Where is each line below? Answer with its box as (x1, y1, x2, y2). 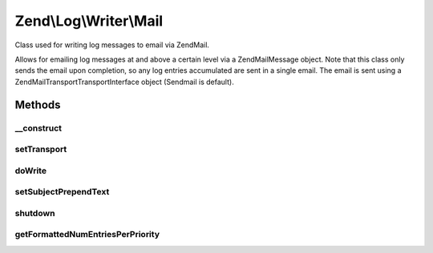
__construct (14, 122, 63, 134)
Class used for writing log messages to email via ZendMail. (14, 40, 210, 50)
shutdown (14, 207, 55, 219)
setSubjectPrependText (14, 187, 110, 198)
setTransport (14, 144, 67, 155)
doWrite (14, 165, 47, 176)
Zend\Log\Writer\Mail (14, 12, 164, 30)
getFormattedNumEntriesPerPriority (14, 229, 160, 240)
